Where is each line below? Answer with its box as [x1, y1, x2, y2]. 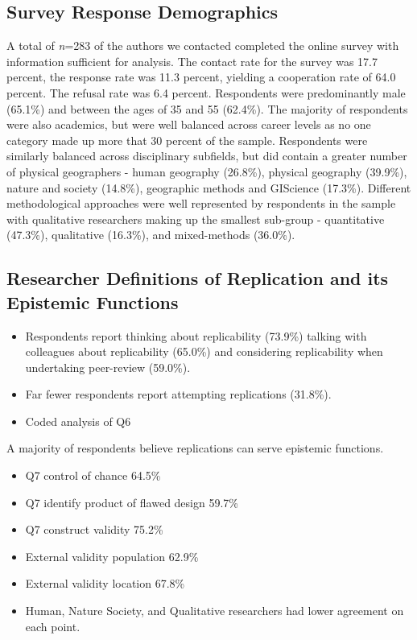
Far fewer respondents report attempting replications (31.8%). [25, 386, 332, 403]
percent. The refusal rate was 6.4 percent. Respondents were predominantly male [6, 84, 406, 101]
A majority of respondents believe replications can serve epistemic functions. [6, 440, 384, 456]
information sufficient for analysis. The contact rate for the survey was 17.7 [6, 52, 378, 69]
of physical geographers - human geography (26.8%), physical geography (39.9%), [6, 163, 407, 180]
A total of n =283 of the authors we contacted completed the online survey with [6, 37, 399, 54]
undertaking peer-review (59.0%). [25, 358, 191, 375]
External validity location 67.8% [25, 575, 185, 592]
